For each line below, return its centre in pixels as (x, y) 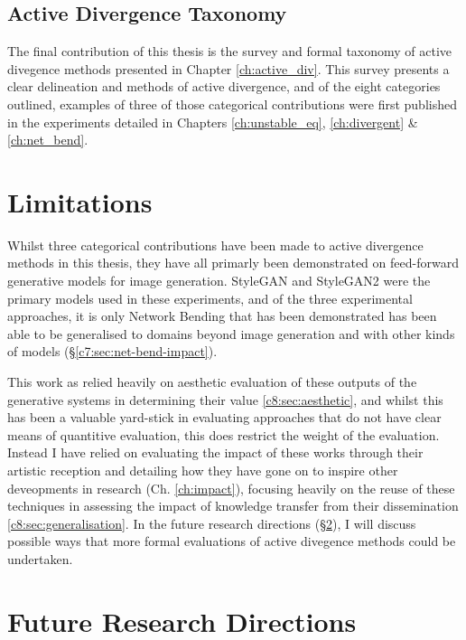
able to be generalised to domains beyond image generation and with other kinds (231, 333)
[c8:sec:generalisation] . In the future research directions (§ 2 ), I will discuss (212, 523)
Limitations (80, 201)
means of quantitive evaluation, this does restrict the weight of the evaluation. (224, 434)
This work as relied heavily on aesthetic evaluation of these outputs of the (212, 382)
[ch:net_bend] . (48, 140)
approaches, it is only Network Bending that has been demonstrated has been (222, 316)
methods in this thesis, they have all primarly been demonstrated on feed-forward (233, 263)
